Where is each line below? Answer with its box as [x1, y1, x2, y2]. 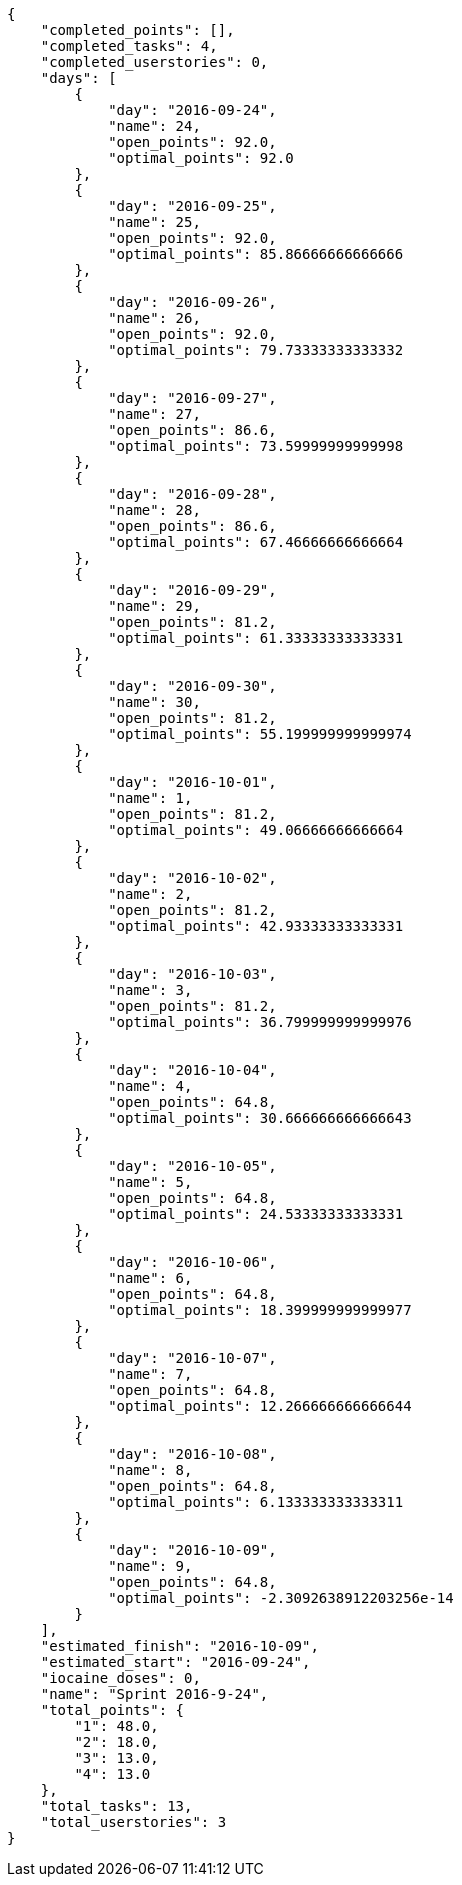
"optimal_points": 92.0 [108, 150, 294, 166]
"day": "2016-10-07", [108, 1350, 277, 1366]
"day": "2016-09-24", [108, 102, 277, 118]
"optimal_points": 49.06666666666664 [108, 822, 404, 838]
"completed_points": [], [40, 22, 235, 38]
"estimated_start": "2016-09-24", [40, 1654, 311, 1670]
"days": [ [40, 70, 117, 86]
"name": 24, [108, 118, 201, 134]
